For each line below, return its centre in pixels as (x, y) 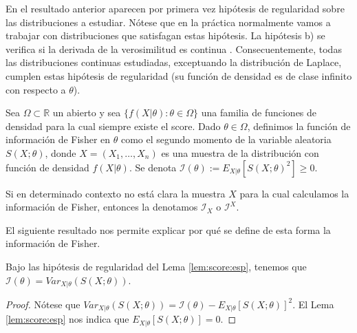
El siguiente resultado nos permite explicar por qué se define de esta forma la (168, 229)
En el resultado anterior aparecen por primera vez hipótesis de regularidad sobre (175, 8)
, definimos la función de (299, 126)
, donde (61, 152)
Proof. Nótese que (43, 304)
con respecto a (36, 89)
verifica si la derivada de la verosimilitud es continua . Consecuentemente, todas (174, 49)
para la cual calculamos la (294, 193)
